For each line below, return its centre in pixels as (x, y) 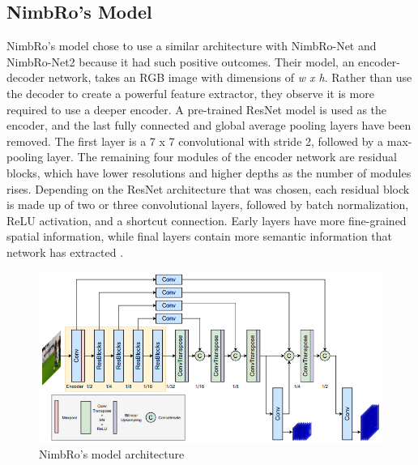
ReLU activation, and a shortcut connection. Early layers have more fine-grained (207, 220)
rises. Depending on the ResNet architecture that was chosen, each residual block (208, 188)
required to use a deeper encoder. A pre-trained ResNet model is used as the (196, 109)
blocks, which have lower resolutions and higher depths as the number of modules (209, 172)
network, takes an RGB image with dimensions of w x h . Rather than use (230, 77)
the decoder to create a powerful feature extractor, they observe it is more (190, 93)
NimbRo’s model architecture (112, 454)
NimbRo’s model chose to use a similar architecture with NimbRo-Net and (192, 46)
